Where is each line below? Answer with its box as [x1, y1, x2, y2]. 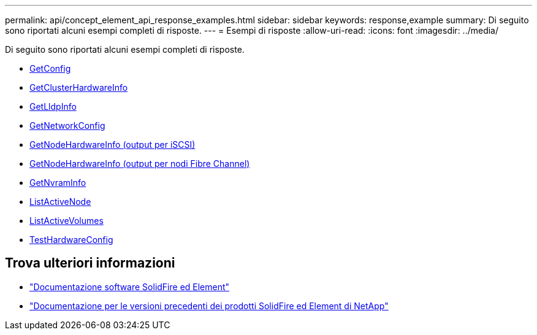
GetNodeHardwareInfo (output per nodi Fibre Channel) [29, 158, 250, 169]
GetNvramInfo [29, 177, 86, 188]
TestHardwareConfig [29, 234, 113, 245]
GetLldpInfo [29, 101, 77, 112]
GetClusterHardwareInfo [29, 82, 128, 93]
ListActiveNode [29, 196, 91, 207]
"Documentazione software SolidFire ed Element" [29, 281, 230, 292]
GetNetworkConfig [29, 120, 105, 131]
